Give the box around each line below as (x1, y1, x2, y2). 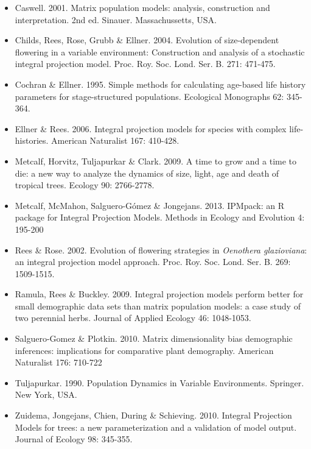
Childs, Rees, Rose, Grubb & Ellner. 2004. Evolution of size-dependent (15, 34, 279, 46)
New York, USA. (15, 388, 77, 401)
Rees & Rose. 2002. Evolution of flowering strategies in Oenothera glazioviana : (15, 243, 307, 256)
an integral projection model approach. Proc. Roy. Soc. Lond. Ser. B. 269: (15, 255, 291, 268)
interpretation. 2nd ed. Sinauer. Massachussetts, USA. (15, 13, 217, 26)
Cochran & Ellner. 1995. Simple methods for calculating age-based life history (15, 77, 306, 90)
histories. (15, 134, 49, 147)
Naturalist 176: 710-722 (15, 356, 102, 369)
